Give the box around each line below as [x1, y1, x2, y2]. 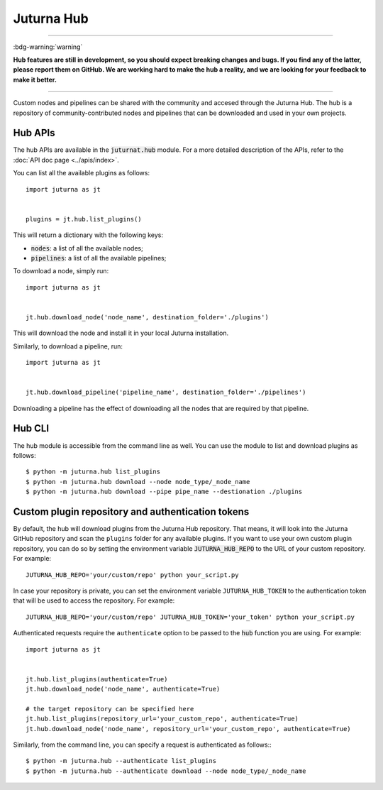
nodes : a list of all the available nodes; [30, 243, 143, 252]
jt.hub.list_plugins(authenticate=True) [26, 675, 168, 683]
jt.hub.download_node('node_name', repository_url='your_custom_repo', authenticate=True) [26, 725, 351, 733]
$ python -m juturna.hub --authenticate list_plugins [26, 757, 216, 765]
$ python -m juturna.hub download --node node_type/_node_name [26, 478, 250, 485]
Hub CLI [13, 422, 50, 434]
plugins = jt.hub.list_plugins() [26, 215, 142, 223]
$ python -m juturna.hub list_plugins [26, 468, 161, 476]
